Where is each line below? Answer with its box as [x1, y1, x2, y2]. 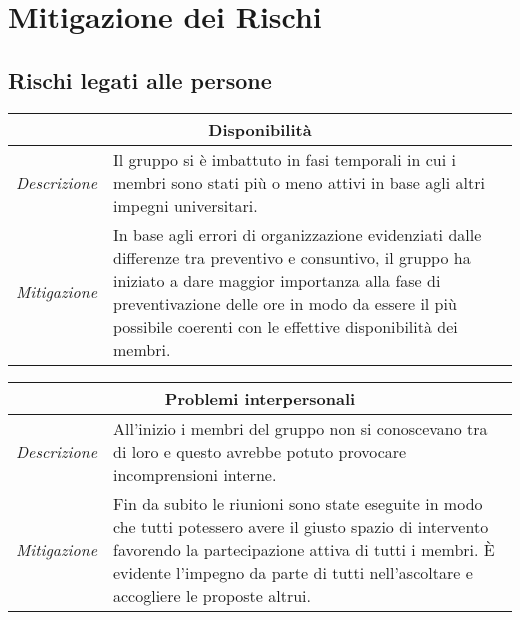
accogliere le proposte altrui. [113, 583, 312, 607]
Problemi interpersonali [164, 386, 356, 410]
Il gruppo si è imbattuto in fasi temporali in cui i [113, 147, 456, 171]
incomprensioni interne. [113, 462, 277, 486]
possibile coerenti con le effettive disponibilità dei [113, 314, 458, 338]
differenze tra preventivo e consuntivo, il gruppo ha [113, 245, 471, 269]
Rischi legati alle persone [8, 64, 272, 95]
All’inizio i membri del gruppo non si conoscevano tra [113, 416, 488, 440]
